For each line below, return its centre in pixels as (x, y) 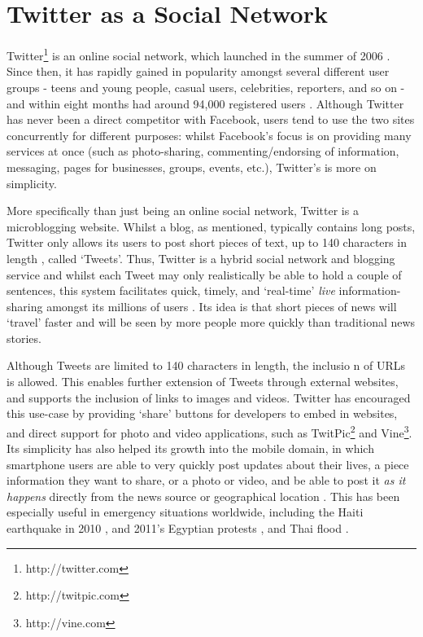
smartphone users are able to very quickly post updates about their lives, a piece (208, 464)
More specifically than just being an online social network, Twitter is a (183, 211)
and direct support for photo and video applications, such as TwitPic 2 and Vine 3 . (209, 431)
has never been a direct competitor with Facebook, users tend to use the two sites (211, 119)
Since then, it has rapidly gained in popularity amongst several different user (198, 71)
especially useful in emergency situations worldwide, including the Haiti (185, 512)
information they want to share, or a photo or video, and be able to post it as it (206, 480)
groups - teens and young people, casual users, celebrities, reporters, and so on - (206, 87)
